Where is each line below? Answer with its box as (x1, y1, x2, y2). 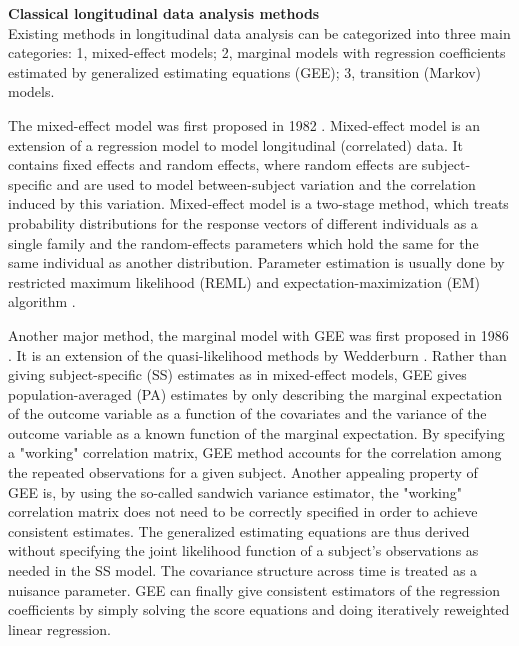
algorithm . (8, 291, 76, 312)
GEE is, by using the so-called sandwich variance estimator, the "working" (8, 481, 463, 502)
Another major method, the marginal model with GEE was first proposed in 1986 (8, 324, 509, 345)
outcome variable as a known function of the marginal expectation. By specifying (8, 422, 505, 443)
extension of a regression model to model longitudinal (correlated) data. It (8, 134, 464, 155)
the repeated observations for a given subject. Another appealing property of (8, 462, 478, 483)
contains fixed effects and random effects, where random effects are (8, 154, 418, 175)
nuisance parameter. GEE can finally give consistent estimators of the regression (8, 579, 500, 600)
